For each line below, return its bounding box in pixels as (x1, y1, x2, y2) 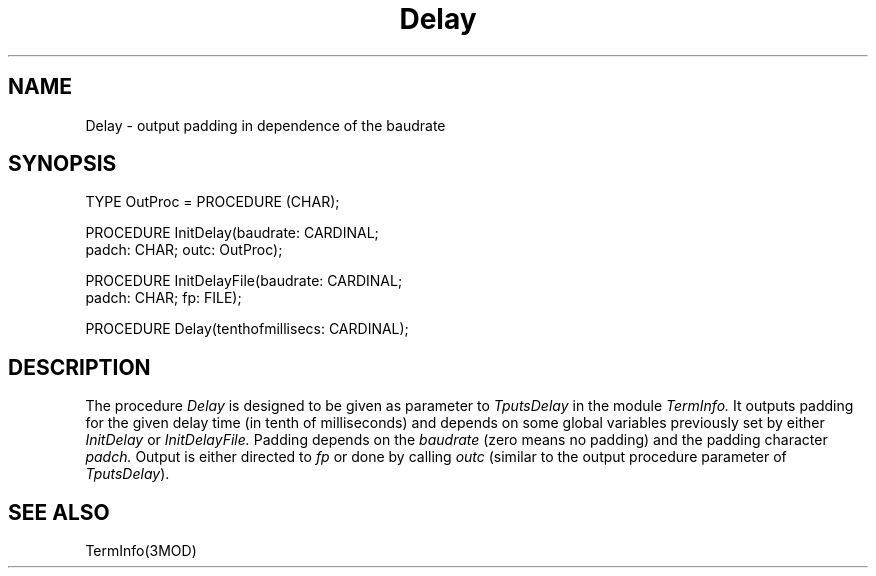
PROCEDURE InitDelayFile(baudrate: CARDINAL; (85, 272, 403, 290)
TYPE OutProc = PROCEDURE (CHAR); (85, 193, 340, 211)
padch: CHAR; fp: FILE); (85, 289, 242, 307)
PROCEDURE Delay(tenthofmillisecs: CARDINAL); (85, 320, 409, 338)
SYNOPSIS (8, 151, 117, 177)
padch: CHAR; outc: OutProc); (85, 241, 283, 259)
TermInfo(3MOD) (85, 542, 197, 560)
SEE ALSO (8, 499, 110, 525)
